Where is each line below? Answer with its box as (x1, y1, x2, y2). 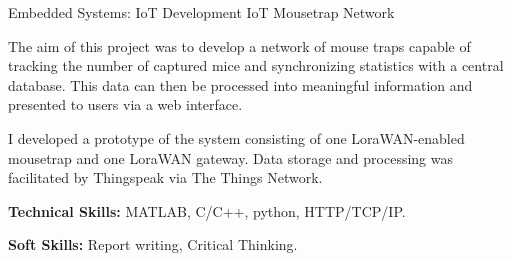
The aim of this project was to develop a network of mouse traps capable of (8, 35, 471, 56)
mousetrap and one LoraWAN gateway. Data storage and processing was (8, 147, 454, 168)
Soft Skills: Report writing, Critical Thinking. (8, 234, 298, 255)
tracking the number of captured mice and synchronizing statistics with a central (8, 55, 504, 76)
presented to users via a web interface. (8, 94, 243, 115)
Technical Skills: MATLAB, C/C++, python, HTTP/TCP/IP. (8, 200, 406, 221)
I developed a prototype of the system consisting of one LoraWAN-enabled (8, 127, 465, 148)
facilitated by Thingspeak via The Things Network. (8, 167, 323, 188)
